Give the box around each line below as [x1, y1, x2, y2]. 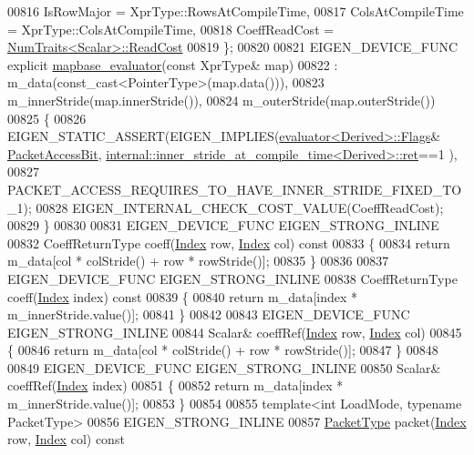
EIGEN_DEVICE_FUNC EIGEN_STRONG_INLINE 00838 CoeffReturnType [7, 268, 458, 288]
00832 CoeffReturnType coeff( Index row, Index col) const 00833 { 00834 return [7, 233, 450, 252]
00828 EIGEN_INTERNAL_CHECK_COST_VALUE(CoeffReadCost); [36, 197, 444, 217]
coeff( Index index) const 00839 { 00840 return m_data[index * [7, 287, 358, 306]
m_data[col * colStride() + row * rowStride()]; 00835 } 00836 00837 [7, 251, 389, 270]
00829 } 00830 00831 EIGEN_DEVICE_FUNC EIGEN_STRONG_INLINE [7, 216, 439, 235]
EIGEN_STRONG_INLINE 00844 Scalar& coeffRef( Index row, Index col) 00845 [7, 322, 462, 341]
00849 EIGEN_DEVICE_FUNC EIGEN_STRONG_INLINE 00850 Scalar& [7, 358, 441, 377]
